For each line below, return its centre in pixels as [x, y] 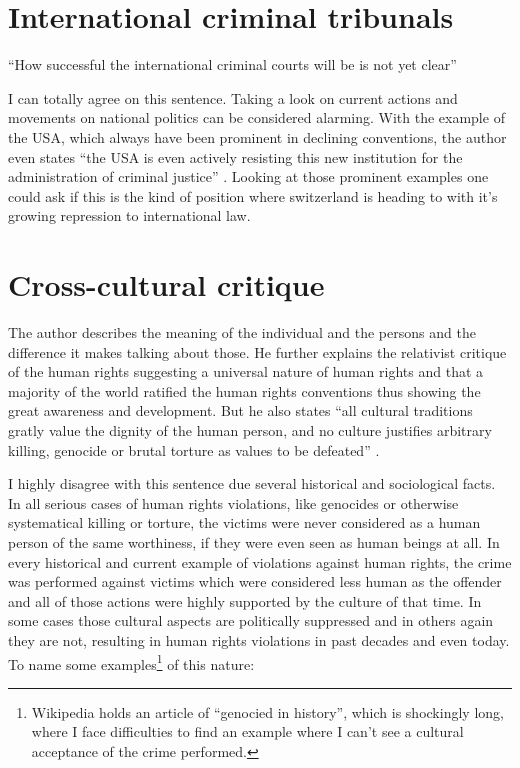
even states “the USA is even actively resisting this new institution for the [235, 156]
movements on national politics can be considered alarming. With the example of [256, 117]
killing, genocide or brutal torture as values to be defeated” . [194, 449]
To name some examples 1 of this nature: [131, 662]
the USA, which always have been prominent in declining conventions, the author [257, 136]
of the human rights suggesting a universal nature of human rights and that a [246, 371]
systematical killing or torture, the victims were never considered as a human [244, 522]
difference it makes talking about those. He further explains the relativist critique [257, 351]
